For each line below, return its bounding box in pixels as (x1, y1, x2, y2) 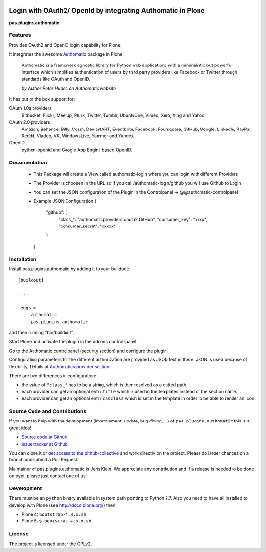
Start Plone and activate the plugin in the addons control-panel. (9, 339, 138, 345)
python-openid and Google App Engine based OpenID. (21, 147, 133, 153)
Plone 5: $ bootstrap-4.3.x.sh (21, 518, 91, 524)
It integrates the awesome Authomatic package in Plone (9, 51, 123, 57)
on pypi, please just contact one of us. (9, 473, 87, 479)
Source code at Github (21, 434, 67, 440)
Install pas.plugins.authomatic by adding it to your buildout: (9, 266, 129, 272)
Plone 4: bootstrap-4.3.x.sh (21, 511, 86, 517)
